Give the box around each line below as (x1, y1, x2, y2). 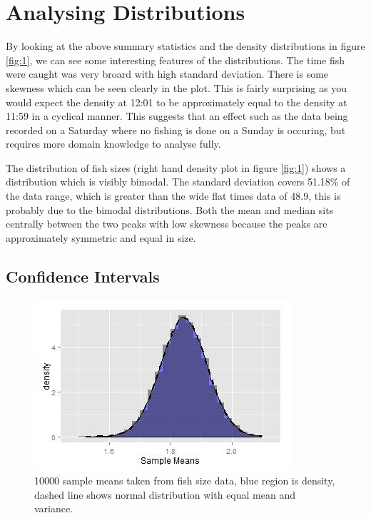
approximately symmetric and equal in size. (6, 230, 196, 245)
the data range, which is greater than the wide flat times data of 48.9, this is (6, 188, 341, 203)
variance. (34, 501, 73, 516)
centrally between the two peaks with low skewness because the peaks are (6, 216, 327, 231)
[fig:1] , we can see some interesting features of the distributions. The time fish (6, 52, 345, 67)
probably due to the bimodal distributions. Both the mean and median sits (6, 202, 334, 217)
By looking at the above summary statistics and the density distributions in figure (6, 39, 365, 54)
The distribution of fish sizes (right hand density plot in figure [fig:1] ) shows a (6, 160, 346, 175)
